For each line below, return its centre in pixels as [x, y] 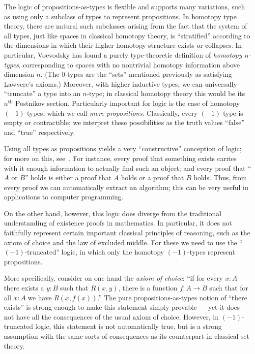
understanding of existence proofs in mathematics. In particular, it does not [118, 223]
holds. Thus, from [220, 177]
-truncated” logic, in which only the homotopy [94, 252]
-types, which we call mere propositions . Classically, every [111, 113]
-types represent [211, 252]
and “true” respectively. [40, 132]
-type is [232, 113]
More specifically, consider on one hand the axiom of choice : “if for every [113, 278]
